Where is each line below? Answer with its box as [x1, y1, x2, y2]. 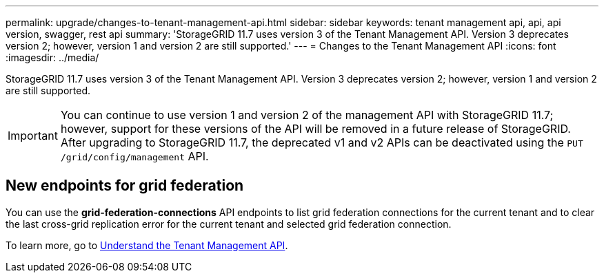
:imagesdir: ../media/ [6, 52, 99, 63]
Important [8, 129, 58, 142]
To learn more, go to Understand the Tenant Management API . [6, 239, 288, 251]
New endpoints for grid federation [6, 177, 244, 195]
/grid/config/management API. [60, 149, 209, 163]
